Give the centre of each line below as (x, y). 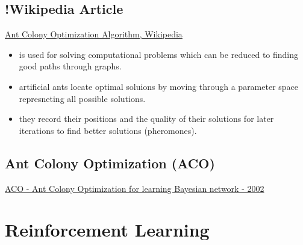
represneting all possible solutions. (82, 98)
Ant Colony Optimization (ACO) (110, 163)
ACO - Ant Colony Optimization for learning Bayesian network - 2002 (135, 188)
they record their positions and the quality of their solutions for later (146, 119)
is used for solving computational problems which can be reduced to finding (159, 54)
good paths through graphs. (70, 66)
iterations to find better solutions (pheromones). (108, 130)
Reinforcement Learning (107, 230)
